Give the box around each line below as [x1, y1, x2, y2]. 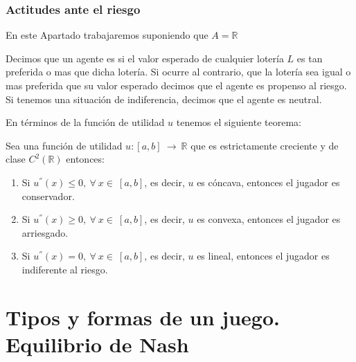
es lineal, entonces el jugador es [197, 248, 330, 263]
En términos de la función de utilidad [6, 115, 165, 129]
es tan [296, 51, 323, 65]
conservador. [21, 188, 75, 203]
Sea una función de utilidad [6, 138, 123, 152]
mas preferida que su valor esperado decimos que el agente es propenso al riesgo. [6, 78, 347, 92]
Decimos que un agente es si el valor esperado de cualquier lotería [6, 51, 284, 65]
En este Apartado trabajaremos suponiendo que [6, 28, 208, 42]
